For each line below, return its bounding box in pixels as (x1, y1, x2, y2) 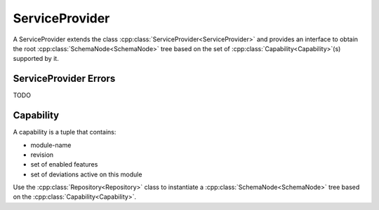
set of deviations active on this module (30, 170, 142, 178)
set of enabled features (30, 160, 98, 169)
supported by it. (13, 55, 59, 63)
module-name (30, 141, 72, 149)
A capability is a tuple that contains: (13, 128, 117, 136)
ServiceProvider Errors (13, 73, 116, 85)
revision (30, 150, 54, 159)
